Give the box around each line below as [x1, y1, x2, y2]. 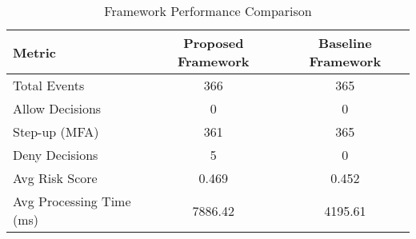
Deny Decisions [13, 145, 98, 164]
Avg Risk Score [13, 169, 98, 187]
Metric [13, 42, 56, 62]
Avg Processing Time [13, 192, 131, 210]
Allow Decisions [13, 99, 102, 118]
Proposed [183, 34, 244, 52]
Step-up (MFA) [13, 122, 99, 141]
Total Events [13, 76, 85, 94]
